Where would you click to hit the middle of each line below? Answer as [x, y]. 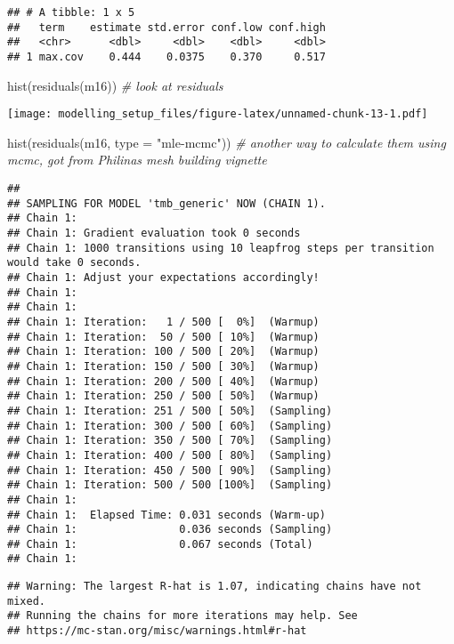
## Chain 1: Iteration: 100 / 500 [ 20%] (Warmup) [163, 352]
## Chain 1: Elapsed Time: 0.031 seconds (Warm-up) [166, 515]
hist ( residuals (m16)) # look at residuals [115, 85]
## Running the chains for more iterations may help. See [182, 616]
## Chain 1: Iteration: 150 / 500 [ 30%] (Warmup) [163, 366]
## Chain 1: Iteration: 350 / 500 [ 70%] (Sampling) [170, 441]
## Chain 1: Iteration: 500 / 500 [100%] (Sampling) [170, 485]
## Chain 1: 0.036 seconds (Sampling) [170, 530]
